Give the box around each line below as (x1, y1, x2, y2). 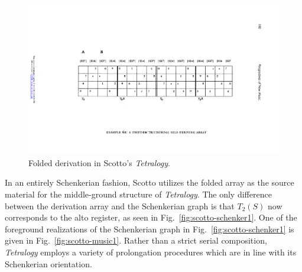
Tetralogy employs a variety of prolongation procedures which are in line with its (5, 245, 297, 258)
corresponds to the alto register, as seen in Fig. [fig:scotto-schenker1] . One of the (5, 211, 297, 224)
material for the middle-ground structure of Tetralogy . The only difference (5, 188, 272, 200)
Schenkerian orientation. (5, 257, 92, 270)
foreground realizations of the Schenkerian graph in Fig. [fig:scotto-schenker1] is (5, 222, 294, 235)
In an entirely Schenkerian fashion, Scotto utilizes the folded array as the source (5, 176, 294, 189)
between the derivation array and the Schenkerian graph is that (5, 199, 235, 212)
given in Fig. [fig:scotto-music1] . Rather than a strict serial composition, (5, 234, 267, 247)
